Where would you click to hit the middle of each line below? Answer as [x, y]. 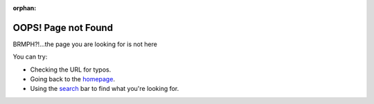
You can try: [30, 57]
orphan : [25, 8]
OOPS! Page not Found [63, 28]
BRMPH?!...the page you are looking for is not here [85, 44]
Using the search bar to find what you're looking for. [105, 89]
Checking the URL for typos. [71, 70]
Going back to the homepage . [73, 79]
